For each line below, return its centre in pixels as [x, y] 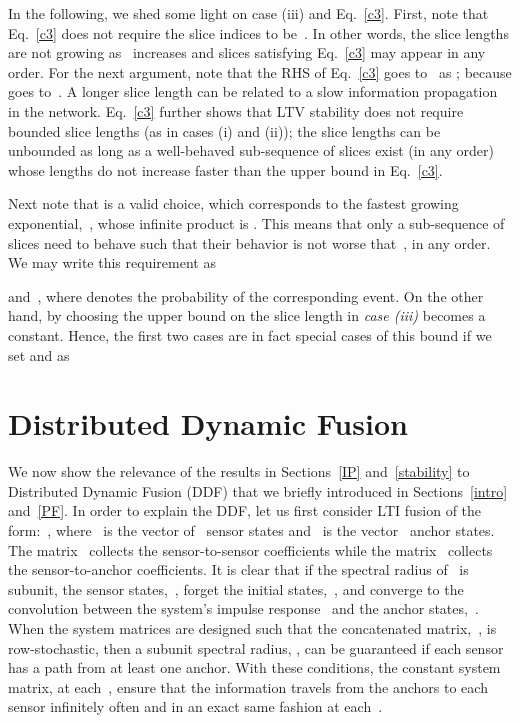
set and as [39, 354]
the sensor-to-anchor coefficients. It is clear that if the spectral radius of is [238, 569]
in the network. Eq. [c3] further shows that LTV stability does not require [236, 110]
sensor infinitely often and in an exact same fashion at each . [195, 706]
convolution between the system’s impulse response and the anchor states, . [243, 608]
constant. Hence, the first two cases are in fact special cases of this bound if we [250, 334]
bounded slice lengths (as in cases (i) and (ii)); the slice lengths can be [224, 130]
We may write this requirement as [112, 262]
